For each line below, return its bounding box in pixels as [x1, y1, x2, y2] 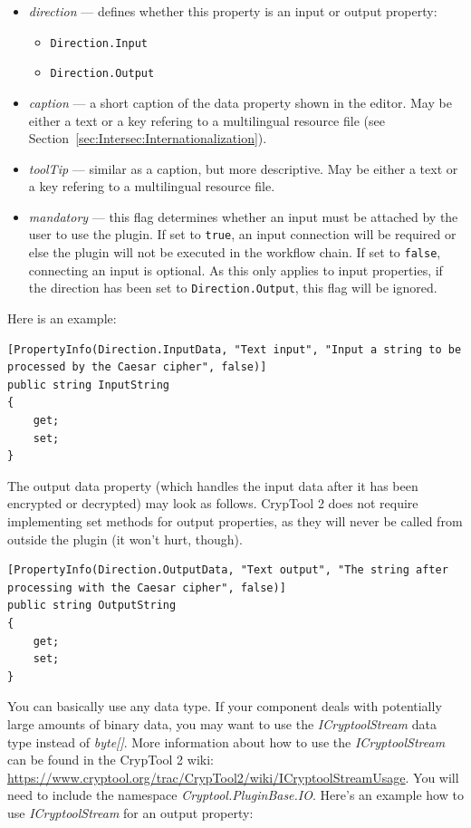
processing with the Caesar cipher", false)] [7, 581, 286, 594]
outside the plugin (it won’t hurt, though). [7, 529, 243, 548]
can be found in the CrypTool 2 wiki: [7, 750, 214, 769]
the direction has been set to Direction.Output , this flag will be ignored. [28, 278, 437, 297]
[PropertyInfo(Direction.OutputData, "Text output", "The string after [7, 563, 448, 577]
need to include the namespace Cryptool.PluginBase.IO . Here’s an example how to [7, 785, 464, 804]
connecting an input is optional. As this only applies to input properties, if [28, 260, 443, 279]
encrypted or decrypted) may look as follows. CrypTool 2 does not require [7, 494, 418, 513]
